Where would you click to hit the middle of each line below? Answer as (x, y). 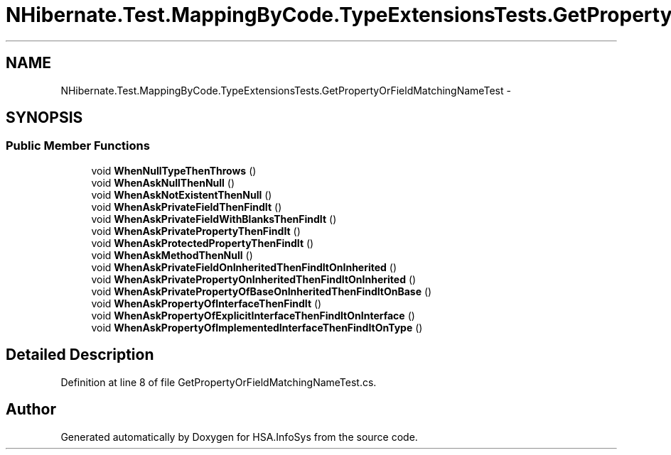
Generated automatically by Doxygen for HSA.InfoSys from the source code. (239, 437)
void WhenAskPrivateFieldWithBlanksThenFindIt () (214, 219)
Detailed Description (80, 355)
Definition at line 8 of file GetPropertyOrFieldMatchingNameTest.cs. (219, 382)
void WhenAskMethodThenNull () (172, 255)
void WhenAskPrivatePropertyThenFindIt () (196, 231)
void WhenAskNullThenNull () (163, 182)
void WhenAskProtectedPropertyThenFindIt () (203, 243)
